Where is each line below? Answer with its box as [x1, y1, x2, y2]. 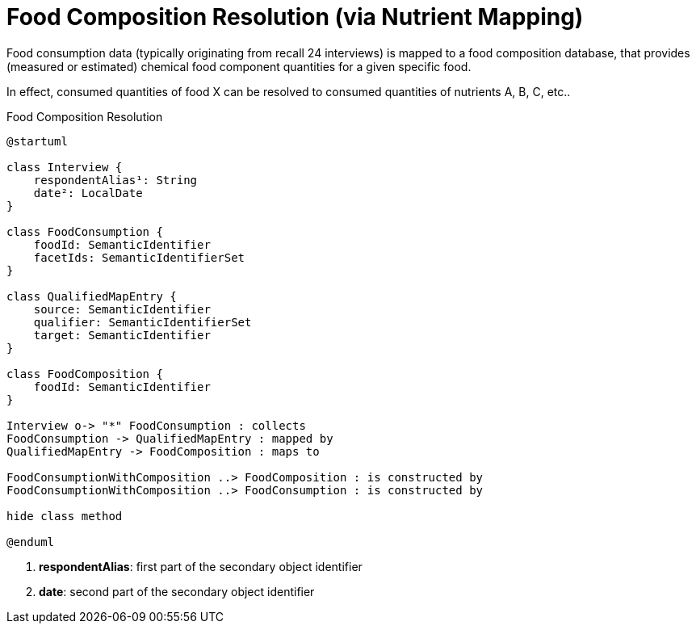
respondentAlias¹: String [33, 173, 198, 187]
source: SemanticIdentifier [33, 302, 211, 316]
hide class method [6, 509, 123, 523]
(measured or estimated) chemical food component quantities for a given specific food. [6, 59, 472, 73]
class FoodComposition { [6, 367, 163, 380]
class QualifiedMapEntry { [6, 289, 177, 303]
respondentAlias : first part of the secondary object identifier [39, 559, 363, 573]
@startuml [6, 134, 68, 148]
